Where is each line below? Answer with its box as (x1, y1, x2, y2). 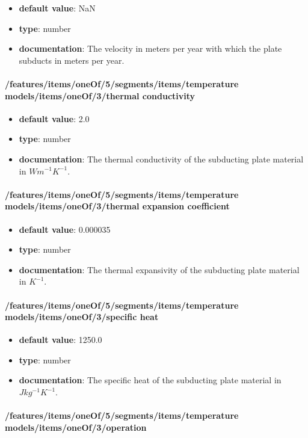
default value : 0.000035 (19, 223, 111, 235)
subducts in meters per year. (19, 54, 125, 66)
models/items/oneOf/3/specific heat (5, 310, 159, 323)
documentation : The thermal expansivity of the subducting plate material (19, 263, 300, 276)
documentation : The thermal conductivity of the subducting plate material (19, 152, 304, 165)
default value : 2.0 (19, 112, 90, 125)
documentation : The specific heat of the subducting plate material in (19, 374, 282, 386)
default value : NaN (19, 2, 96, 14)
